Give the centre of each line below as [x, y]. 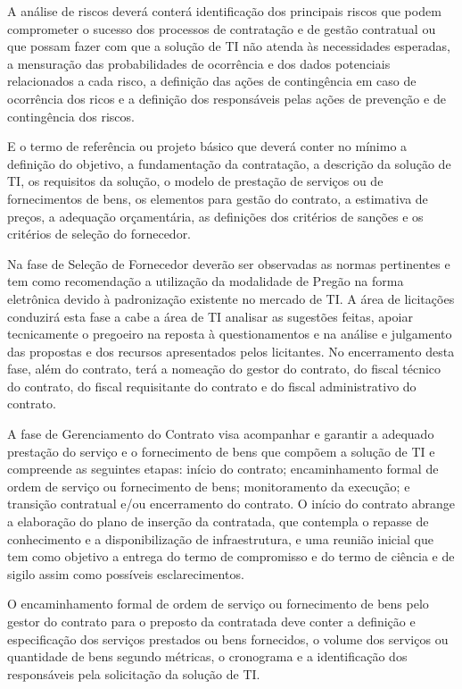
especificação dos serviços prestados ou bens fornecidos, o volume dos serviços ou [228, 639]
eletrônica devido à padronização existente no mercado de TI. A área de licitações [231, 298]
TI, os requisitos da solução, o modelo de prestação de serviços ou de [195, 181]
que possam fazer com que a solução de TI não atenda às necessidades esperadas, [229, 46]
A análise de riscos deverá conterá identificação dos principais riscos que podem [224, 11]
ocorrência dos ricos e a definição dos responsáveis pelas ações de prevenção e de [227, 98]
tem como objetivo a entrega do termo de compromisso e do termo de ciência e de [231, 556]
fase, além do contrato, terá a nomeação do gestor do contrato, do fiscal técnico [224, 369]
